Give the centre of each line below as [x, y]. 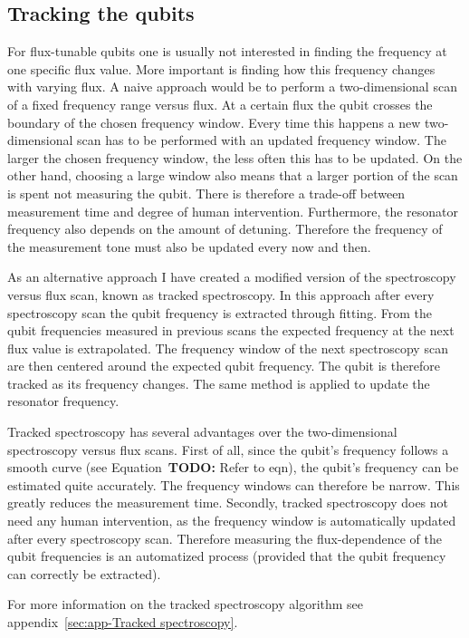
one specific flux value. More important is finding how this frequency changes [221, 68]
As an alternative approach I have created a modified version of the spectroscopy [232, 277]
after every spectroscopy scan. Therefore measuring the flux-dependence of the [225, 538]
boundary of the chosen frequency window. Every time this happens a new [214, 122]
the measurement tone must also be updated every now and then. [189, 246]
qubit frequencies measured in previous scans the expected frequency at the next [231, 330]
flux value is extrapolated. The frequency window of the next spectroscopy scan [228, 348]
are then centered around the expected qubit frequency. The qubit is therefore [224, 366]
